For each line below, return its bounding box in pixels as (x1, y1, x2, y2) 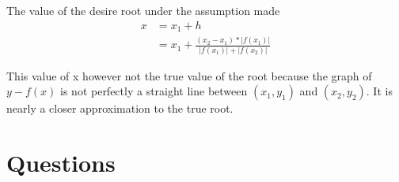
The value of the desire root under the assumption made (6, 2, 280, 18)
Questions (6, 147, 116, 179)
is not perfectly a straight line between (60, 83, 248, 99)
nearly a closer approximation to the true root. (6, 100, 234, 117)
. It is (366, 83, 393, 99)
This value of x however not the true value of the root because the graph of (6, 67, 372, 84)
